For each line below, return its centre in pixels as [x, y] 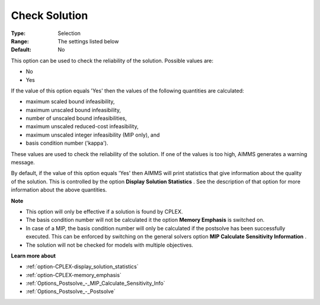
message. [23, 163]
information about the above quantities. [59, 190]
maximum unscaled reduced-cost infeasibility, [82, 126]
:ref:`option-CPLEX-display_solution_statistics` [82, 266]
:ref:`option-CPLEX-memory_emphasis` [73, 275]
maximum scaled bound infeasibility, [70, 101]
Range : [20, 41]
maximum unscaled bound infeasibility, [73, 110]
